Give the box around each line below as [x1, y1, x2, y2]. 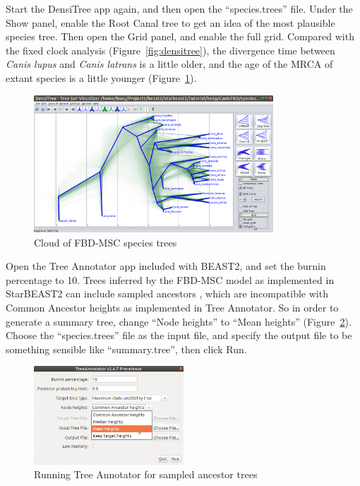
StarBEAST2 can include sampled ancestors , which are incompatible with [6, 286, 328, 301]
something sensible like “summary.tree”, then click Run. [6, 341, 247, 356]
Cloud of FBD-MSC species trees [34, 235, 177, 249]
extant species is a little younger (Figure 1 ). [6, 70, 197, 85]
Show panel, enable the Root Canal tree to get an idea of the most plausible [6, 15, 335, 30]
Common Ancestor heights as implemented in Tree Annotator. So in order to [6, 300, 339, 314]
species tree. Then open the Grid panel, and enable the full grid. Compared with [6, 29, 354, 44]
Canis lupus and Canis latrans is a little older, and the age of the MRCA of [6, 57, 333, 71]
